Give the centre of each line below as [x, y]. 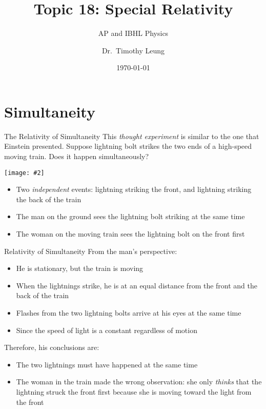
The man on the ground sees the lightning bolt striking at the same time [130, 216]
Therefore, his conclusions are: [52, 347]
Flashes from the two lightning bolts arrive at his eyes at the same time [129, 313]
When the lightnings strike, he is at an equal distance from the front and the [137, 285]
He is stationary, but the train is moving [80, 268]
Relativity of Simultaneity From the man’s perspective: [91, 251]
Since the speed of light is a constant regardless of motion [107, 330]
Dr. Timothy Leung [133, 50]
